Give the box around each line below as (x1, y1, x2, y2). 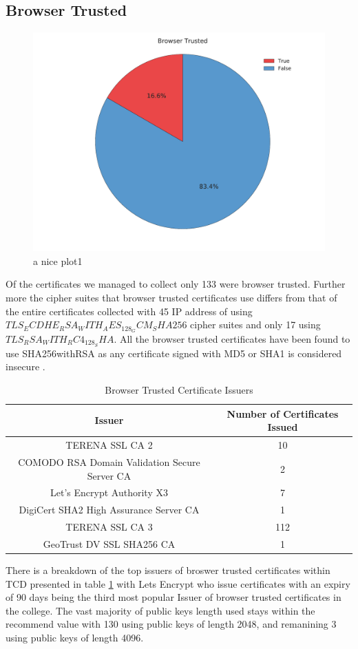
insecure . (6, 359, 45, 374)
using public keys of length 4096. (6, 630, 144, 644)
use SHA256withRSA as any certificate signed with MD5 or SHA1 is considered (6, 345, 342, 360)
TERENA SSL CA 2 (65, 438, 153, 452)
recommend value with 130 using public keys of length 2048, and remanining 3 (6, 617, 337, 631)
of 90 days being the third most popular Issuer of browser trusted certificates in (6, 590, 341, 604)
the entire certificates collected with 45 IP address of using (6, 304, 253, 318)
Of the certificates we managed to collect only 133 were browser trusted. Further (6, 277, 346, 291)
